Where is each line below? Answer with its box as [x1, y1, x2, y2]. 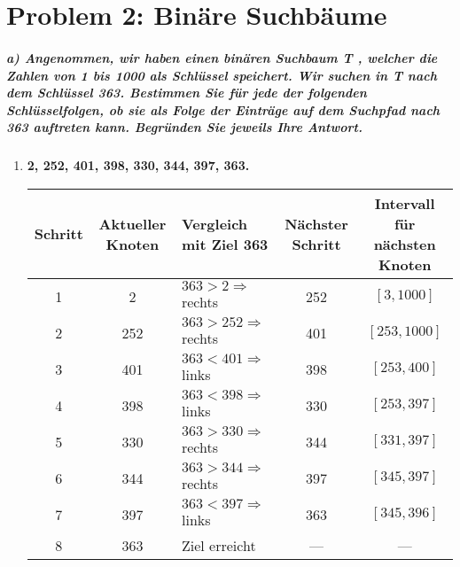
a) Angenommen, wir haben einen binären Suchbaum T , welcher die [6, 48, 438, 66]
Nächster [285, 213, 348, 234]
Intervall [374, 192, 435, 214]
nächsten [373, 233, 436, 254]
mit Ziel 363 [181, 233, 269, 254]
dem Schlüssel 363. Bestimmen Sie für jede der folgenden [6, 83, 367, 102]
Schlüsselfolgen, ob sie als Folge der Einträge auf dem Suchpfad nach [6, 100, 441, 119]
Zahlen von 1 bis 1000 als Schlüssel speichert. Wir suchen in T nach [6, 66, 437, 84]
